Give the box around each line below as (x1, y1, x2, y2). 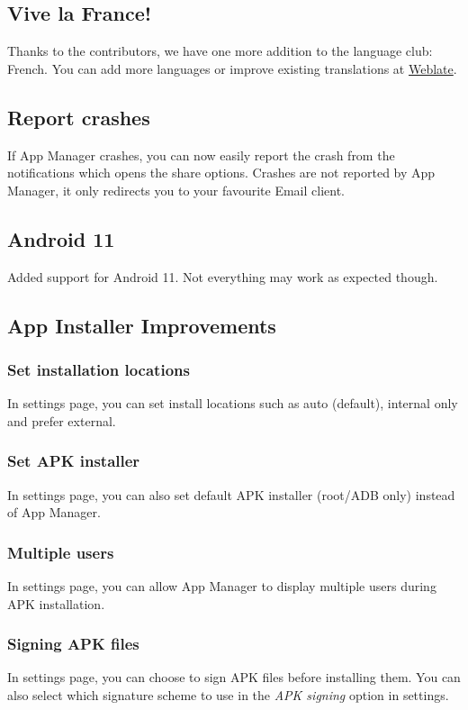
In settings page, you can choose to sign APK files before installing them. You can (7, 668, 461, 687)
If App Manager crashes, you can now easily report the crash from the (7, 145, 395, 164)
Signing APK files (7, 633, 139, 655)
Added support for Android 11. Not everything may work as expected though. (7, 267, 438, 286)
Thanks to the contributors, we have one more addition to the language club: (7, 41, 433, 60)
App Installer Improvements (7, 311, 276, 339)
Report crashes (7, 103, 150, 131)
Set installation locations (7, 358, 190, 380)
